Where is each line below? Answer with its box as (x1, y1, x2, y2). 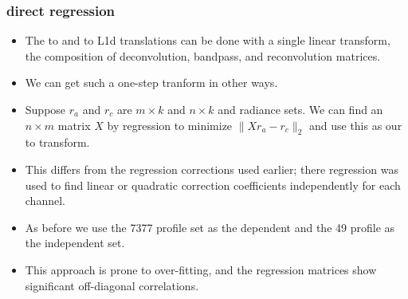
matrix (57, 116, 91, 133)
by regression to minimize (107, 116, 233, 133)
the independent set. (25, 234, 125, 251)
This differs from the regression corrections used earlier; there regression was (25, 160, 398, 177)
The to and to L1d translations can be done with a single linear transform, (25, 32, 390, 49)
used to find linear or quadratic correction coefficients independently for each (25, 176, 401, 193)
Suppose (25, 101, 66, 117)
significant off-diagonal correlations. (25, 277, 199, 293)
